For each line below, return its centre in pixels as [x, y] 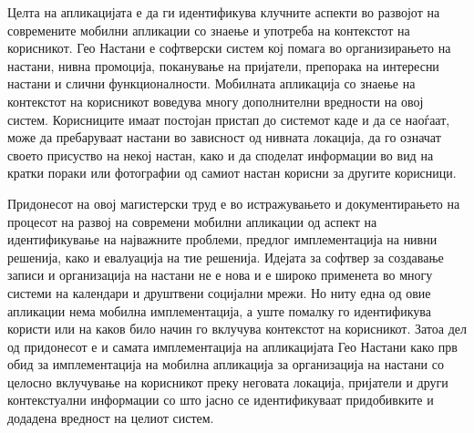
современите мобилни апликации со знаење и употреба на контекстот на [209, 30]
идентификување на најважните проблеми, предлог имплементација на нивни [222, 239]
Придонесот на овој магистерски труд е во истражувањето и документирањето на [234, 203]
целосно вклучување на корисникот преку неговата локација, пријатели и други [228, 381]
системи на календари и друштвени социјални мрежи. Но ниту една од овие [219, 292]
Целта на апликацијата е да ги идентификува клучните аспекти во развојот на [224, 12]
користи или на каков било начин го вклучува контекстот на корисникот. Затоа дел [237, 329]
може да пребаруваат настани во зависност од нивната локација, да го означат [224, 137]
